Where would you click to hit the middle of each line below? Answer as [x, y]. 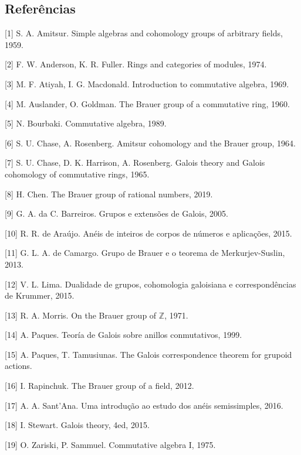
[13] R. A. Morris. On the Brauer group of [81, 315]
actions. [18, 366]
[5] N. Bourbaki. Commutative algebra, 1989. [86, 123]
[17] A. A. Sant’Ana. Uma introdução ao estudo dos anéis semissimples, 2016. [144, 405]
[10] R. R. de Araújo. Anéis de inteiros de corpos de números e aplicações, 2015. [148, 233]
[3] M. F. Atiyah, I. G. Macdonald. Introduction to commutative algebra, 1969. [147, 83]
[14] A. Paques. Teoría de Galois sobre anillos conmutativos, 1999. [124, 335]
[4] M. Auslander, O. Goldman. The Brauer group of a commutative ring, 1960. [147, 103]
